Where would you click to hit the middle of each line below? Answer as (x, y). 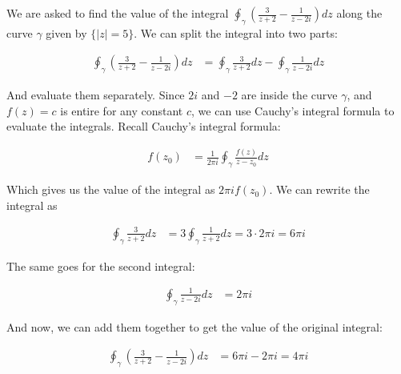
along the (359, 13)
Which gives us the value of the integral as (111, 189)
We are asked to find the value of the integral (118, 13)
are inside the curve (289, 95)
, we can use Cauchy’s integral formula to (293, 110)
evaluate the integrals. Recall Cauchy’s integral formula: (144, 126)
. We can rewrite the (319, 189)
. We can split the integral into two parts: (236, 32)
